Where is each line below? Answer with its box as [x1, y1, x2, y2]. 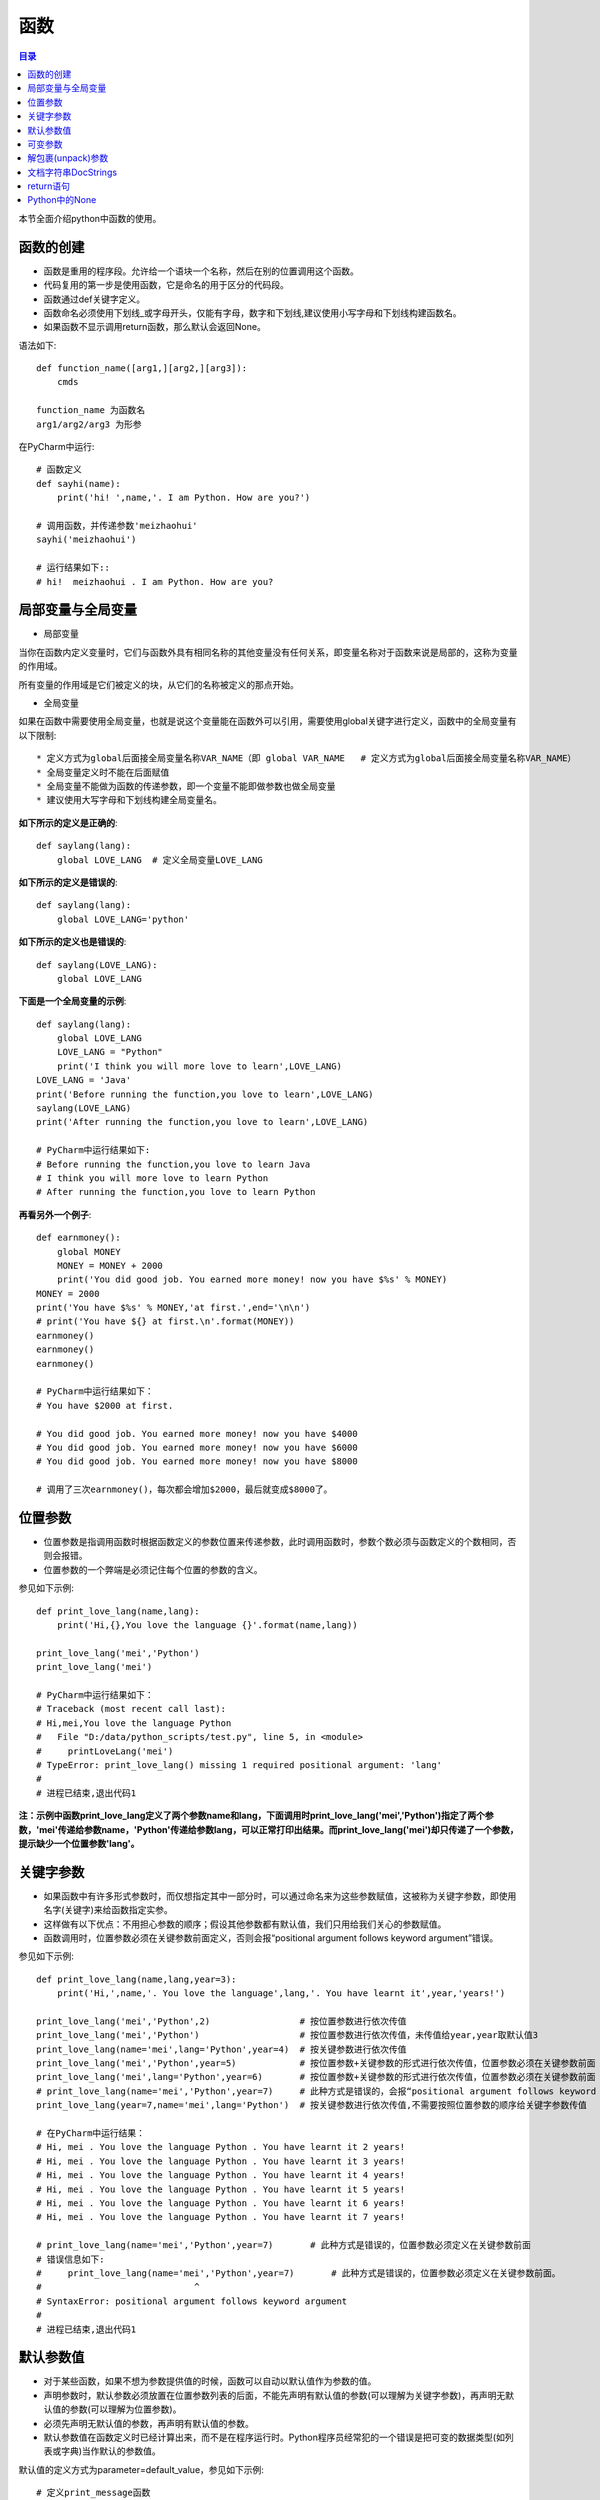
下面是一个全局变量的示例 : [18, 995, 127, 1007]
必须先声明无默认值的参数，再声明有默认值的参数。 [43, 2417, 254, 2429]
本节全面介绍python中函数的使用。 [18, 212, 162, 224]
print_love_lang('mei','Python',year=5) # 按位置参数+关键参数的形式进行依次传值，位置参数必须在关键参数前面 [36, 2058, 596, 2069]
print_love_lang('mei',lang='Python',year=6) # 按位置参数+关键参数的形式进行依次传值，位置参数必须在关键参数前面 [36, 2071, 596, 2083]
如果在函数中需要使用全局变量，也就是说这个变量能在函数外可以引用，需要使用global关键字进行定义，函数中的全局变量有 [18, 715, 517, 727]
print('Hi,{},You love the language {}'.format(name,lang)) [56, 1620, 359, 1631]
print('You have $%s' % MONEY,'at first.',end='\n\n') [36, 1302, 311, 1314]
